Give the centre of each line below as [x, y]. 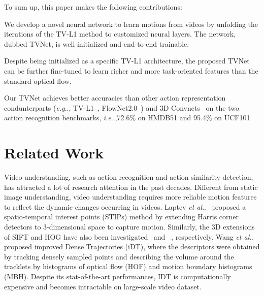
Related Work [54, 153]
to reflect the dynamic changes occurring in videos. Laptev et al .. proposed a [125, 206]
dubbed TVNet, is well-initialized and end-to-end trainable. [97, 43]
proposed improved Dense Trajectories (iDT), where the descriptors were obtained [132, 247]
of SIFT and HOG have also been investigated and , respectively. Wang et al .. [129, 236]
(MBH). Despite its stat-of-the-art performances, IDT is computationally [118, 276]
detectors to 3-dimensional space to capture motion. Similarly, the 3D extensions [129, 227]
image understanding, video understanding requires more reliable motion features [130, 197]
